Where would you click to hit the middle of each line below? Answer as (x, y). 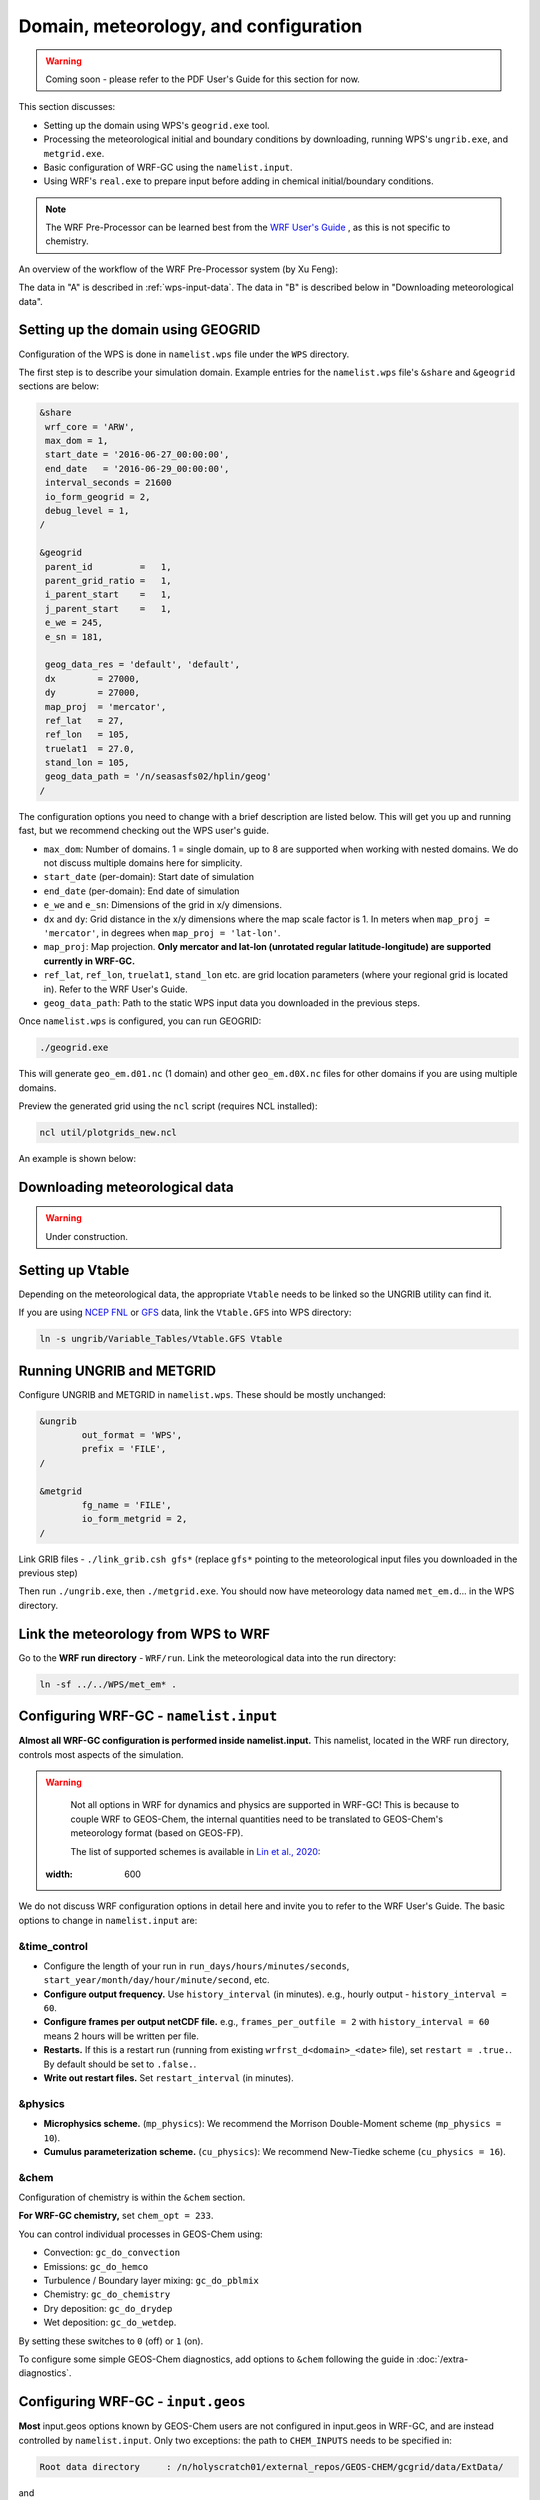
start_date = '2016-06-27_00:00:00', (137, 454)
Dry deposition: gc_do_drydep (108, 2308)
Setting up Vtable (74, 1270)
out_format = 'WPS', (132, 1434)
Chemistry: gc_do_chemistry (107, 2294)
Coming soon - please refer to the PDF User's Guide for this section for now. (202, 79)
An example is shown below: (77, 1159)
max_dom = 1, (77, 441)
